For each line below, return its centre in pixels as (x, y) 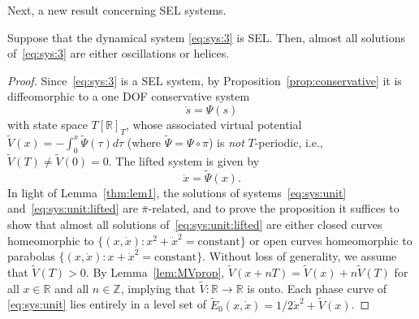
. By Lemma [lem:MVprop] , (155, 272)
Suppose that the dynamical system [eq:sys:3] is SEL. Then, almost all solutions (206, 37)
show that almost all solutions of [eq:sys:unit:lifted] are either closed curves (195, 224)
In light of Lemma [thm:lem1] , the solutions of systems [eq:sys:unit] (177, 192)
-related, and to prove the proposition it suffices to (274, 208)
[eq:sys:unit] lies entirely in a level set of (107, 304)
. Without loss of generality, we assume (300, 256)
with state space (48, 124)
